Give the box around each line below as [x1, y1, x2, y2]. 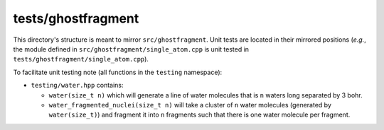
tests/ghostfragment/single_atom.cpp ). [13, 55, 149, 64]
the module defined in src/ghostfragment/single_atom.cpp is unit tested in [13, 45, 249, 53]
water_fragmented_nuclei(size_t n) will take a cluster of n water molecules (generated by [48, 100, 332, 109]
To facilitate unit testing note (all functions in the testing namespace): [13, 68, 223, 76]
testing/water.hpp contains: [31, 81, 124, 90]
